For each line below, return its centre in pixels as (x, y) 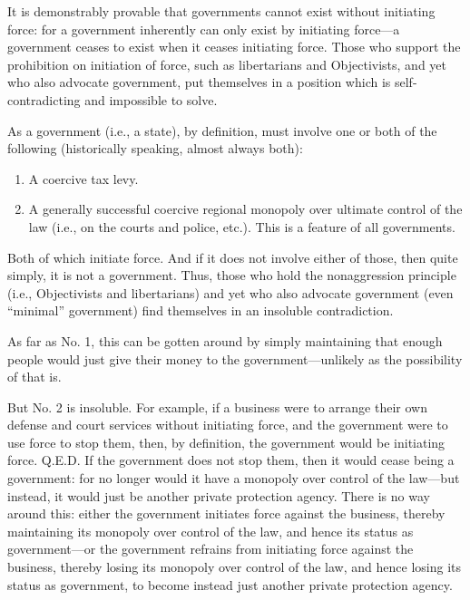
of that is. (34, 377)
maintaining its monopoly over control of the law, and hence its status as (211, 531)
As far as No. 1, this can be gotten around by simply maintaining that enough (225, 340)
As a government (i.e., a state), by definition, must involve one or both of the (222, 130)
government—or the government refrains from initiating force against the (211, 549)
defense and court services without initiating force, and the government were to (228, 425)
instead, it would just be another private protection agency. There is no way (219, 495)
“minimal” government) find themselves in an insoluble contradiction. (201, 310)
